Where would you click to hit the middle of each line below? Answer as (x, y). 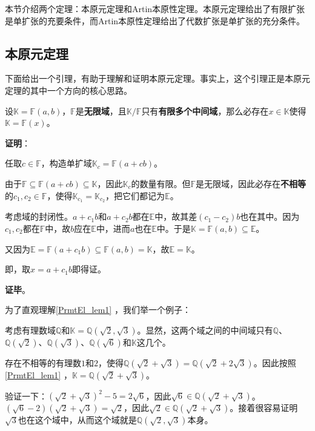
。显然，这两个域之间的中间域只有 (205, 330)
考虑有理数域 (30, 330)
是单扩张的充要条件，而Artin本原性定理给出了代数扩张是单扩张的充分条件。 (155, 20)
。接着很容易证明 (264, 408)
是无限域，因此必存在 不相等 (251, 183)
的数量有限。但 (161, 183)
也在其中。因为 (270, 216)
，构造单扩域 (66, 163)
